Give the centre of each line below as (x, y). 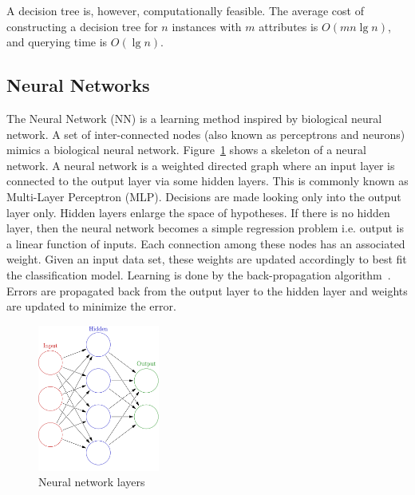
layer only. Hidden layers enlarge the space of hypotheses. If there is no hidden (198, 212)
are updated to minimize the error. (91, 306)
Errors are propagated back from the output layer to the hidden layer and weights (207, 290)
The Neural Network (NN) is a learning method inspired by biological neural (194, 118)
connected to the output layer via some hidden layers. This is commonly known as (207, 181)
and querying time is (57, 42)
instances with (207, 26)
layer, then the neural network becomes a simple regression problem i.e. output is (205, 228)
